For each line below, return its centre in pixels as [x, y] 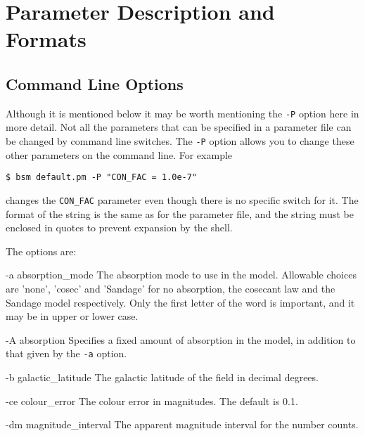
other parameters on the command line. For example [119, 154]
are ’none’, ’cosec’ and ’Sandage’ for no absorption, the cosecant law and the [171, 288]
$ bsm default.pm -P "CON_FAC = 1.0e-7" [102, 178]
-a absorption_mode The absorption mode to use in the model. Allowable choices [181, 275]
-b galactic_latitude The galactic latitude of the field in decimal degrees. [162, 377]
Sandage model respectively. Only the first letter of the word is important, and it [180, 302]
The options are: [41, 251]
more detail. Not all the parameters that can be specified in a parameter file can [179, 127]
